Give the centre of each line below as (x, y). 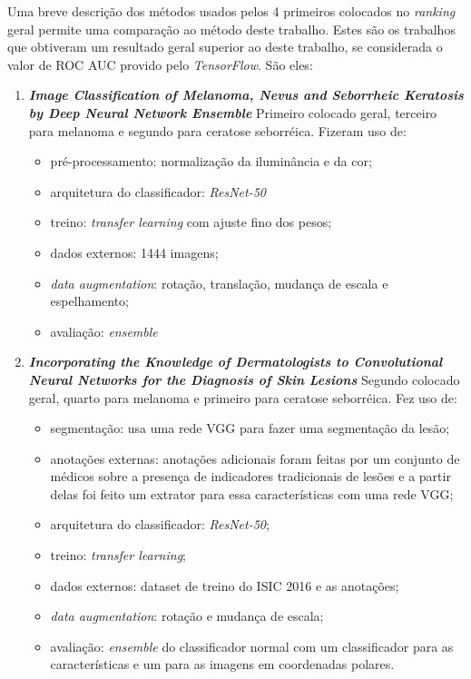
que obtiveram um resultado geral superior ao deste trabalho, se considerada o (225, 47)
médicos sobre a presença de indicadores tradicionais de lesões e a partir (250, 476)
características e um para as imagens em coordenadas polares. (222, 664)
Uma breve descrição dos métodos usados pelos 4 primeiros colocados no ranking (231, 11)
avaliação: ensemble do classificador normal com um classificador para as (252, 646)
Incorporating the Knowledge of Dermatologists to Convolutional (235, 362)
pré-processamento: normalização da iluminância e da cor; (211, 161)
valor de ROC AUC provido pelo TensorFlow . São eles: (160, 64)
